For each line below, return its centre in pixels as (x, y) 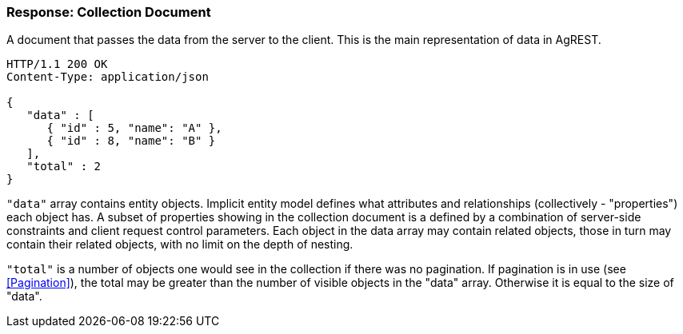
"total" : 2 (64, 167)
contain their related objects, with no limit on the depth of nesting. (180, 245)
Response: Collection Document (109, 12)
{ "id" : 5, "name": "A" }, (134, 128)
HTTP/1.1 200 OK (57, 64)
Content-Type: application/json (108, 77)
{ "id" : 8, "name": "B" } (131, 141)
